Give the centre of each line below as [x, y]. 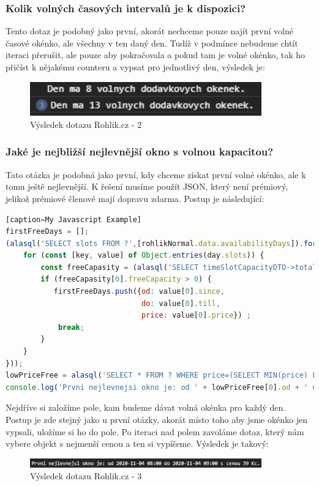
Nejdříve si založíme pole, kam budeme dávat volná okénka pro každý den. [146, 407]
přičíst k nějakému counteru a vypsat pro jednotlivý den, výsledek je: [135, 67]
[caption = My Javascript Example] [73, 219]
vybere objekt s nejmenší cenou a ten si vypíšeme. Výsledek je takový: [137, 443]
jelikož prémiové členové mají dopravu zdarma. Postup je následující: [135, 198]
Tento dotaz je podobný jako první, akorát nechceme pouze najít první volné [149, 31]
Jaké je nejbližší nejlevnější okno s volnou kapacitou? [140, 151]
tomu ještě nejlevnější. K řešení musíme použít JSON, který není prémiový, [147, 186]
